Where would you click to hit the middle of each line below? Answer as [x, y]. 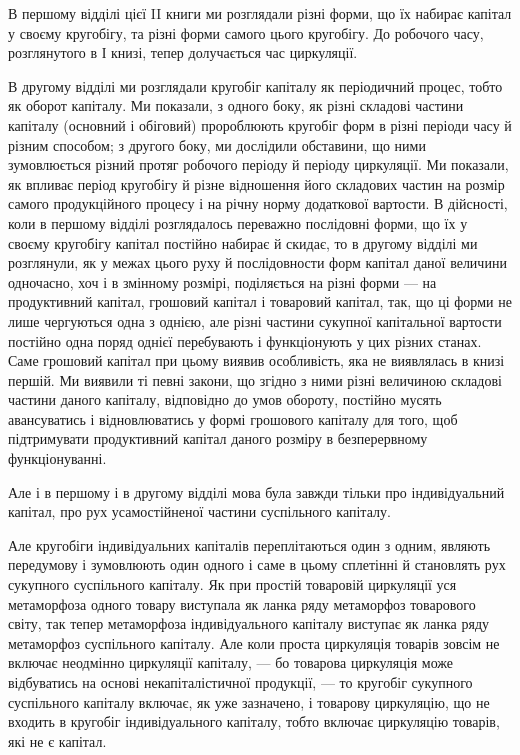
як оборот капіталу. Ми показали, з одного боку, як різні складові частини [236, 105]
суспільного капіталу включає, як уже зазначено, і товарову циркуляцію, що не [249, 701]
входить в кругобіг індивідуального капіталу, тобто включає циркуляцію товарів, [254, 721]
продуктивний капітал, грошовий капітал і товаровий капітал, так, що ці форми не [260, 301]
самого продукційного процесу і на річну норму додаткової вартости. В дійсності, [258, 203]
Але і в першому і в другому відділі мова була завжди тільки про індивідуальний [256, 491]
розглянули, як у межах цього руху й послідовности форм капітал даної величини [257, 262]
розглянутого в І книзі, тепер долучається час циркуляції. [183, 52]
